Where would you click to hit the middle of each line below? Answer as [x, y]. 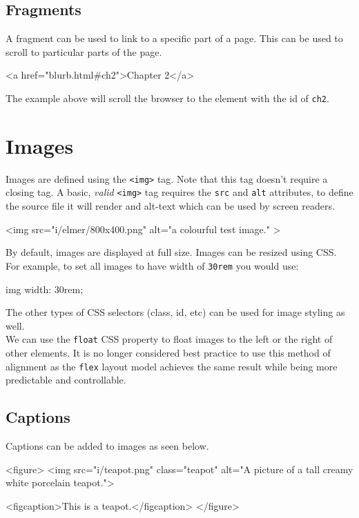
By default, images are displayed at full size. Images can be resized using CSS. [171, 252]
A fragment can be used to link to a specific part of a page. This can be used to [174, 38]
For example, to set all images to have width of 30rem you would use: [152, 265]
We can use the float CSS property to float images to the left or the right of [169, 339]
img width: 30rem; [45, 289]
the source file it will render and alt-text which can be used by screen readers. [170, 206]
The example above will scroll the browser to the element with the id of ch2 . [167, 98]
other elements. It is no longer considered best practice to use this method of [168, 352]
